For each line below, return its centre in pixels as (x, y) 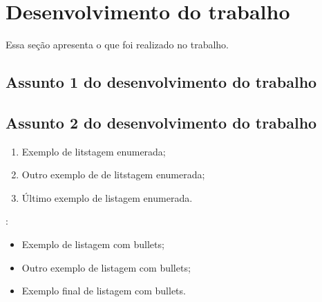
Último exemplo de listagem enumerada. (107, 197)
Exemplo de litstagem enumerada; (94, 151)
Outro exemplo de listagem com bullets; (106, 267)
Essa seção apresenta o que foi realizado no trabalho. (117, 45)
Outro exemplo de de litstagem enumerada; (113, 174)
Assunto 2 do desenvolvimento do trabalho (161, 122)
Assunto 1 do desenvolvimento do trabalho (161, 82)
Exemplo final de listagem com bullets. (104, 291)
